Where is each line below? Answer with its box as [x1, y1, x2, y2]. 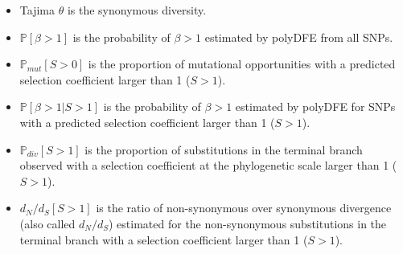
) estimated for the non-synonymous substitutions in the [109, 215, 387, 231]
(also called [19, 215, 76, 231]
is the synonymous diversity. [67, 2, 207, 18]
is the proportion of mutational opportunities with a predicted [88, 55, 396, 72]
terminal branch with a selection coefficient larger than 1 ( [19, 231, 308, 248]
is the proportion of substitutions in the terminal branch [84, 141, 363, 158]
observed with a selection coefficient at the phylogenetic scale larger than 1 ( [19, 157, 397, 174]
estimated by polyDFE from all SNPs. [204, 28, 393, 45]
